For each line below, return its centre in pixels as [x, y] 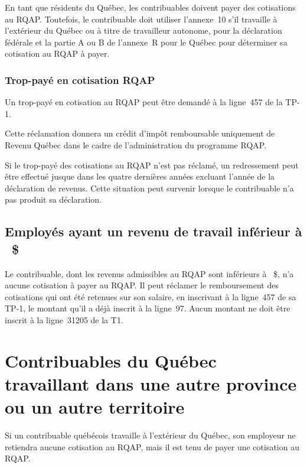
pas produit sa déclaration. [53, 199]
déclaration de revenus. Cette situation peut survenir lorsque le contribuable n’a [149, 188]
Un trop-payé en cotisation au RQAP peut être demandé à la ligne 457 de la [144, 102]
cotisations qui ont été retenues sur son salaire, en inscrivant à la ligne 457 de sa [151, 296]
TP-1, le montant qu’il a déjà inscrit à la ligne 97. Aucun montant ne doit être [148, 308]
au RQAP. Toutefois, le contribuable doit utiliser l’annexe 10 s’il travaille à [141, 19]
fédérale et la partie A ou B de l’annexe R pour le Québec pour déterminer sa [146, 42]
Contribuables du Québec [111, 360]
